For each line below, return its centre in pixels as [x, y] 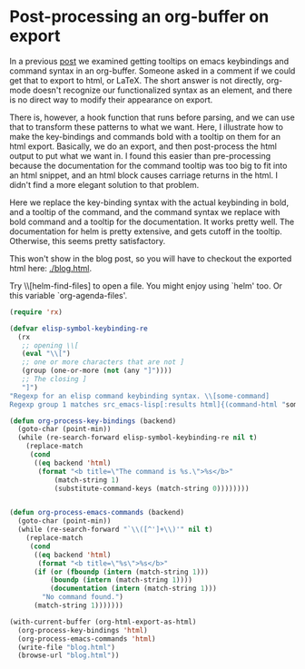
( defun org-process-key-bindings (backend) [93, 421]
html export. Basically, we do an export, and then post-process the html [143, 146]
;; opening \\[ [50, 345]
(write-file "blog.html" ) [67, 647]
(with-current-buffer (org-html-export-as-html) [103, 622]
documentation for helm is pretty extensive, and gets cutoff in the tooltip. [146, 231]
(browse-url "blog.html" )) [69, 655]
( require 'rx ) [36, 312]
